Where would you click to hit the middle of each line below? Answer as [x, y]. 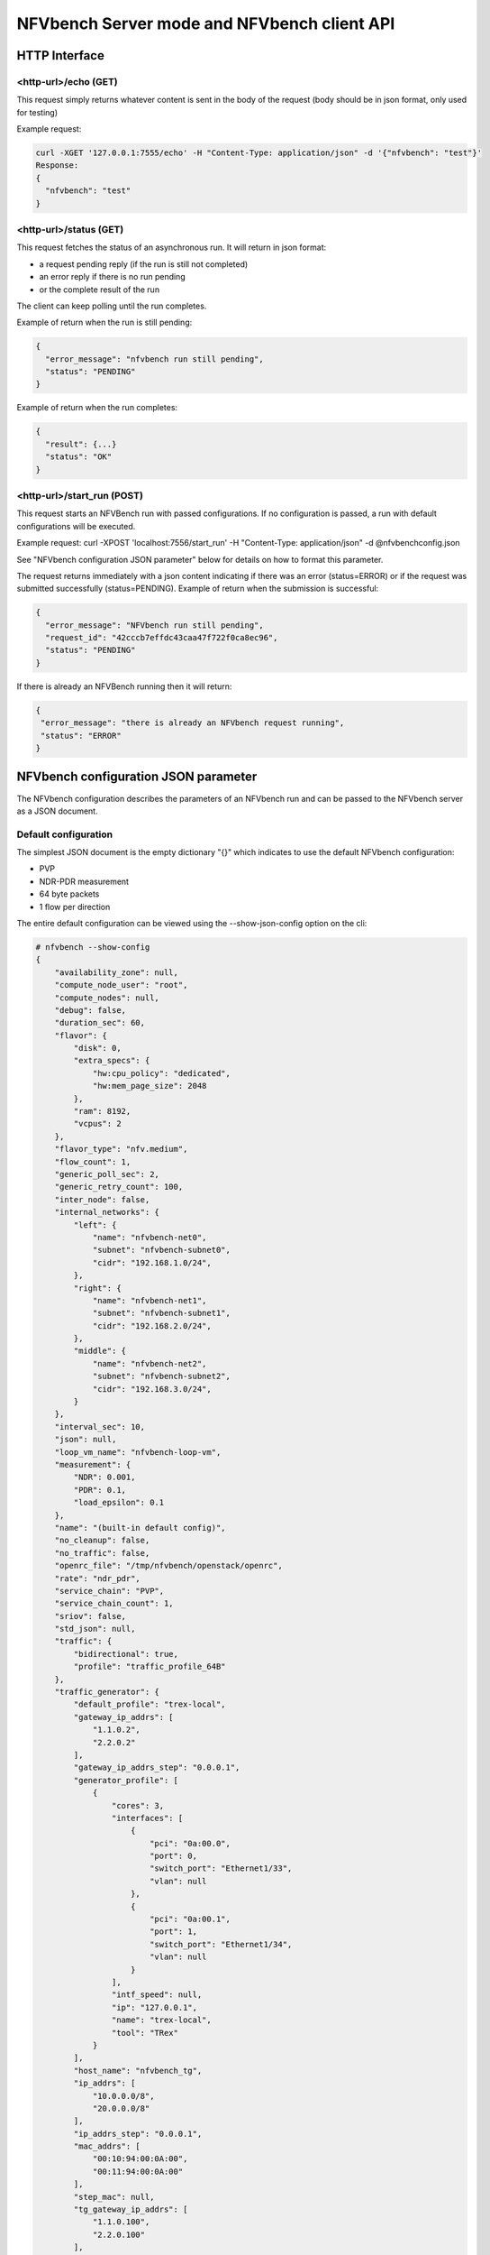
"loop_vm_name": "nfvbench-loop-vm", [138, 1452]
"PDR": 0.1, [100, 1490]
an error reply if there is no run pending [112, 277]
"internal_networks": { [107, 1212]
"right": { [97, 1288]
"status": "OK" [79, 457]
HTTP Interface [61, 55]
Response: [57, 166]
